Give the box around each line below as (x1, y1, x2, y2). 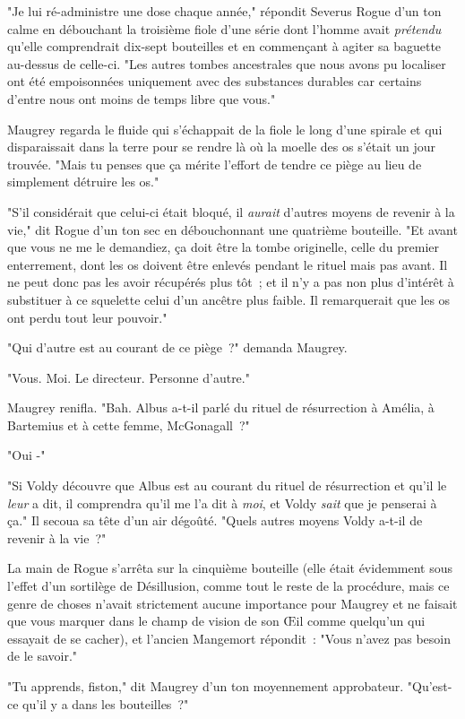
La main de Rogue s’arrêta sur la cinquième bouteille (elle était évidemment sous (7, 559, 452, 577)
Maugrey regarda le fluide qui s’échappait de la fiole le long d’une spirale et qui (7, 119, 443, 138)
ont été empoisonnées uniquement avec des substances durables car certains (7, 72, 422, 91)
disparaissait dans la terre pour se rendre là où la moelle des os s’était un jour (7, 137, 436, 156)
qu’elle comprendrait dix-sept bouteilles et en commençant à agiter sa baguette (7, 37, 442, 56)
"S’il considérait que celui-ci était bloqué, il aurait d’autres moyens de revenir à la (7, 202, 455, 221)
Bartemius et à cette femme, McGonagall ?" (7, 415, 250, 434)
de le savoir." (7, 646, 78, 665)
